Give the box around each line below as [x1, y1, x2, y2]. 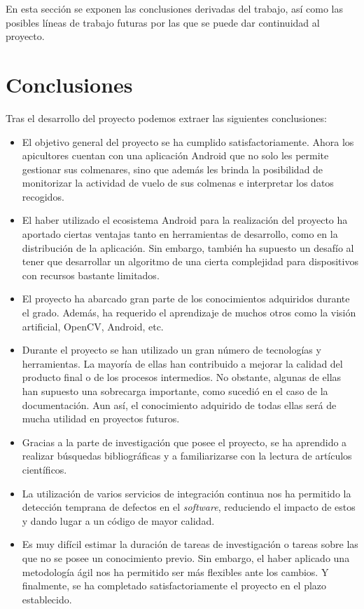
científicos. [22, 462, 67, 476]
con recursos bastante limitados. [22, 267, 160, 282]
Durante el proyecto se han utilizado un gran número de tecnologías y [22, 342, 321, 357]
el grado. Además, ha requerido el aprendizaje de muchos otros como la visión [22, 305, 356, 320]
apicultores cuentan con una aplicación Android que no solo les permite [22, 148, 329, 163]
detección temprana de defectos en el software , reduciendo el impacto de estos [22, 500, 356, 514]
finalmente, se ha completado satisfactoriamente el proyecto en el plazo [22, 578, 327, 593]
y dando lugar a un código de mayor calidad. [22, 513, 215, 528]
